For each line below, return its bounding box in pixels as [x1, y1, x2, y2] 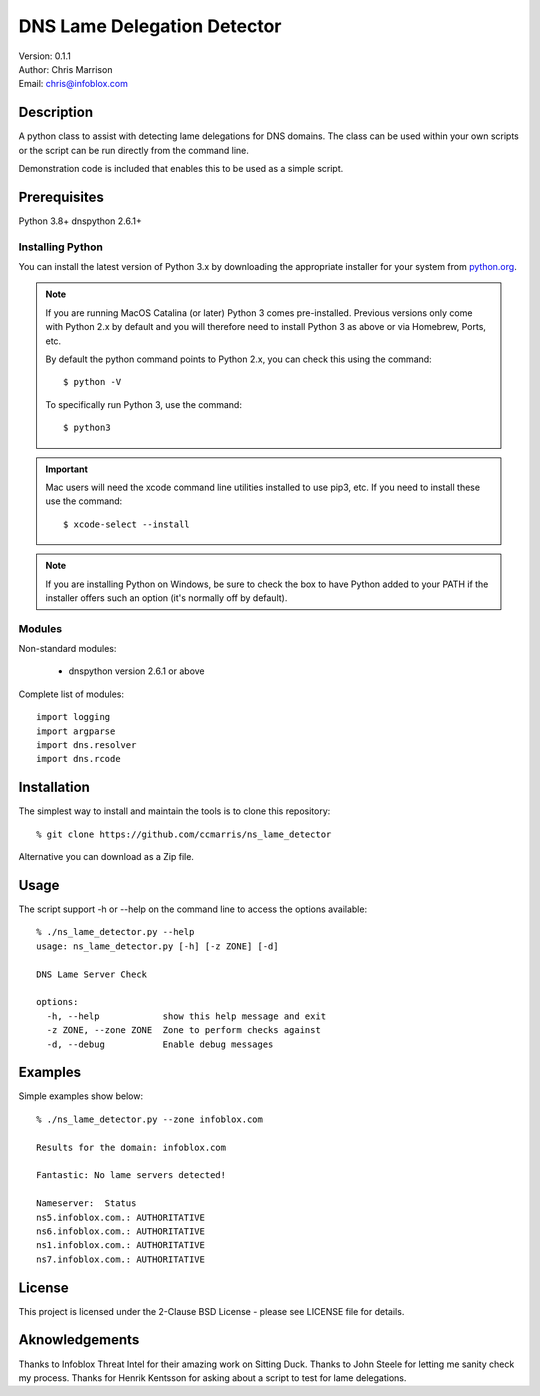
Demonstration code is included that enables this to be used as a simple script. [18, 163, 344, 175]
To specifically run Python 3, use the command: [45, 398, 242, 410]
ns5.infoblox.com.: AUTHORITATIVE [36, 1211, 205, 1223]
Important [45, 463, 89, 475]
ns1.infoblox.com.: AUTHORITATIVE [36, 1240, 205, 1251]
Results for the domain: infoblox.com [36, 1141, 227, 1153]
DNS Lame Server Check [36, 968, 148, 980]
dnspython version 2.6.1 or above [68, 665, 205, 677]
